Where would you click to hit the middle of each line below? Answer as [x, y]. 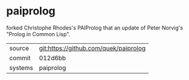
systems [21, 67]
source [19, 48]
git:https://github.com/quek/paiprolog [92, 48]
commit [20, 58]
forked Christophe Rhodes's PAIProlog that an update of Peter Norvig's [94, 28]
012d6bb [53, 58]
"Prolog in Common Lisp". [38, 34]
